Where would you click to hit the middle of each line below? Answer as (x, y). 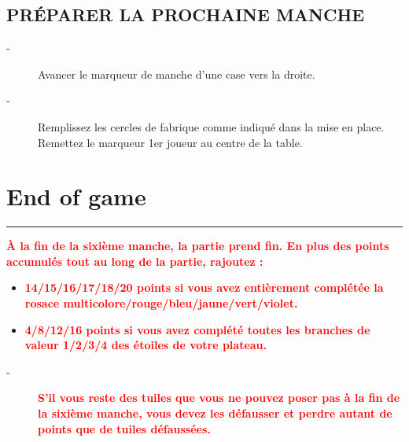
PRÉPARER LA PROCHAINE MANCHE (186, 15)
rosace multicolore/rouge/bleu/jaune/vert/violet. (161, 303)
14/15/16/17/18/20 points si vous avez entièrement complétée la (204, 287)
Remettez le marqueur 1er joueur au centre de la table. (170, 142)
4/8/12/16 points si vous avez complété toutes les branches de (197, 329)
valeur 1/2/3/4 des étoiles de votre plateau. (146, 345)
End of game (76, 196)
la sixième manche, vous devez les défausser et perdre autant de (215, 413)
